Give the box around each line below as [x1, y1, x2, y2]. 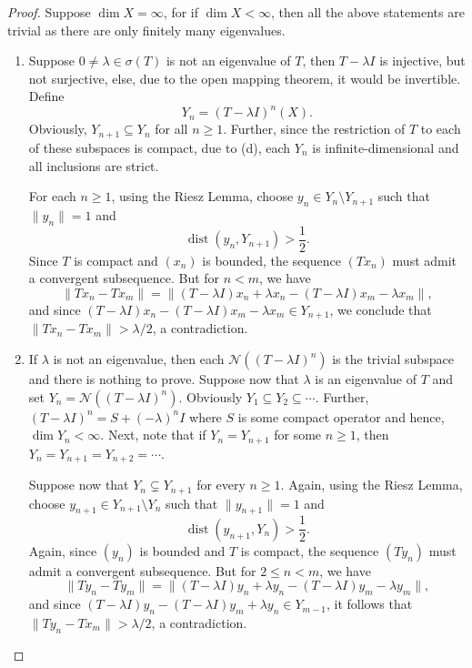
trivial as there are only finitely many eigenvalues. [7, 20, 286, 39]
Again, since [28, 541, 97, 560]
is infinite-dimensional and [312, 137, 459, 157]
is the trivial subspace [332, 349, 454, 368]
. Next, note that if [100, 425, 206, 444]
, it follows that [326, 594, 413, 613]
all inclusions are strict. [28, 156, 159, 175]
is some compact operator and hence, [237, 407, 445, 426]
